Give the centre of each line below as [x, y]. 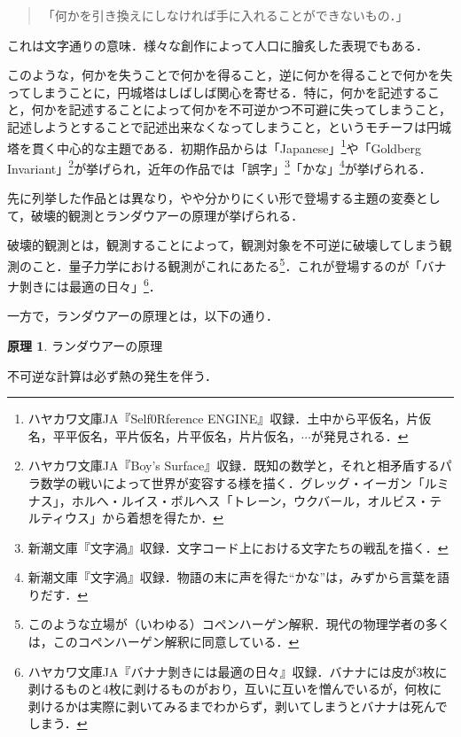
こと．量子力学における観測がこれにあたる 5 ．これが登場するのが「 [227, 264]
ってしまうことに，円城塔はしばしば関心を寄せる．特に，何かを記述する [217, 92]
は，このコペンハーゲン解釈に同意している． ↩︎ [164, 642]
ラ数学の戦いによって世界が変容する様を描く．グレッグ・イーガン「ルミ [238, 482]
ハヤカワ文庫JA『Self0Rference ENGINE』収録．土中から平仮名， [217, 419]
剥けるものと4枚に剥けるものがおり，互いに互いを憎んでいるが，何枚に [235, 689]
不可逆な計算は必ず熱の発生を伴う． [112, 375]
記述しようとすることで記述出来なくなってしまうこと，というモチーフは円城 [230, 126]
